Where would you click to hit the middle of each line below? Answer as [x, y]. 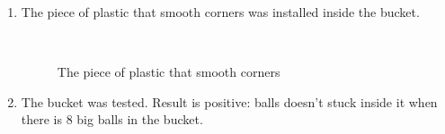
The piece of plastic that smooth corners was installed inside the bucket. [220, 12]
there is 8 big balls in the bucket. [112, 119]
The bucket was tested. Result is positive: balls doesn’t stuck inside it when [229, 101]
